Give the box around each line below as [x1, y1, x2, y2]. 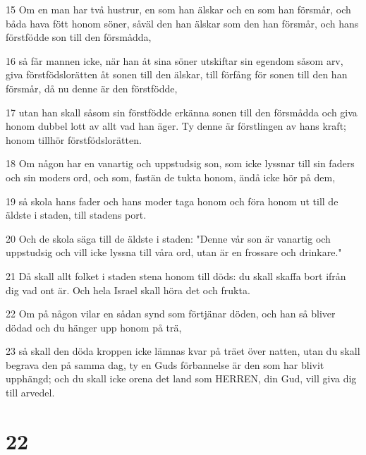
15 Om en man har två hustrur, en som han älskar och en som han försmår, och [6, 2, 351, 16]
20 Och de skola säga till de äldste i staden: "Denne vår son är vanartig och [6, 231, 331, 245]
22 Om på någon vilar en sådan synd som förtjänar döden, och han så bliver [6, 306, 336, 321]
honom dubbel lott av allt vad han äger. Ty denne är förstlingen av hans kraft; [6, 119, 346, 133]
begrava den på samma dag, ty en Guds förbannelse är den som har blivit [6, 357, 324, 372]
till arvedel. [6, 385, 55, 400]
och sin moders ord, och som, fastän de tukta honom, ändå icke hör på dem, [6, 169, 336, 184]
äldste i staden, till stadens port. [6, 207, 147, 222]
